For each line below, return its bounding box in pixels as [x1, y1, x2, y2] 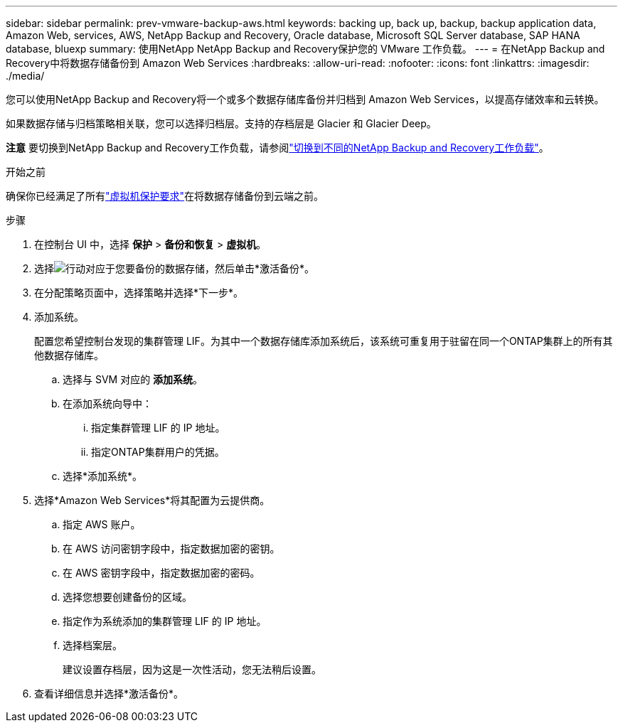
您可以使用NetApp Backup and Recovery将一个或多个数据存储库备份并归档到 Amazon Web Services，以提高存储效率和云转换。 [6, 93, 605, 105]
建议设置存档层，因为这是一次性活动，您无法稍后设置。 [63, 663, 321, 675]
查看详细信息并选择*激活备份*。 [34, 687, 184, 700]
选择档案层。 [63, 639, 122, 651]
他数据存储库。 [34, 349, 104, 361]
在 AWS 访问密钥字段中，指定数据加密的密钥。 [63, 542, 280, 555]
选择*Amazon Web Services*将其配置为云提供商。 [34, 494, 270, 506]
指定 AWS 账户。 [63, 518, 141, 530]
